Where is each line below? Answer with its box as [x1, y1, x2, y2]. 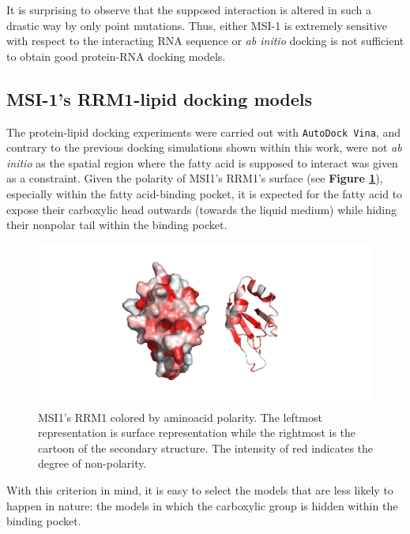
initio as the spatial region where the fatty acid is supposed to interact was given [6, 154, 398, 171]
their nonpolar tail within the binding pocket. [6, 216, 228, 233]
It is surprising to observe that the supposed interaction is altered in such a [6, 2, 372, 17]
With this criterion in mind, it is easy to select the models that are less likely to [6, 481, 393, 498]
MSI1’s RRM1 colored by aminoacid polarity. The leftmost [38, 408, 322, 425]
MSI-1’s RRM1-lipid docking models [6, 86, 312, 111]
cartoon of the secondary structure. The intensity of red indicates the [38, 439, 374, 456]
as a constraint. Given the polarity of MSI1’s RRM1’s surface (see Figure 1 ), [6, 170, 383, 186]
